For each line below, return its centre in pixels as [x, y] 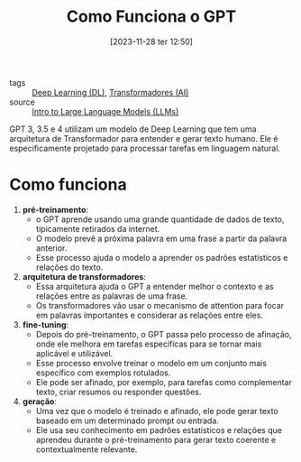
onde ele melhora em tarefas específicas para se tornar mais [149, 344]
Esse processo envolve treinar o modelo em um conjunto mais [151, 363]
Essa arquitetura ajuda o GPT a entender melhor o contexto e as [155, 286]
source [23, 102]
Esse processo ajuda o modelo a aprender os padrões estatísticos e [162, 257]
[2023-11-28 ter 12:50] [151, 42]
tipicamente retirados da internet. [98, 228]
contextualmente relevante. [87, 449]
